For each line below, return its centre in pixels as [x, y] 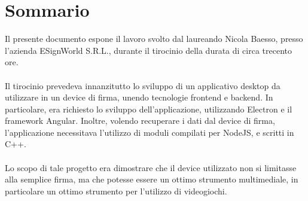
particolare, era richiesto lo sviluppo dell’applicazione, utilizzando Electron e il [149, 109]
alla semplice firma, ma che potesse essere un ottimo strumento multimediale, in [152, 179]
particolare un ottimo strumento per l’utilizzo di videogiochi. [116, 191]
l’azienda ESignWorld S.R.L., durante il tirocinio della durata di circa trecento [149, 50]
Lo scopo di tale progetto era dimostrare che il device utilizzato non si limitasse [151, 167]
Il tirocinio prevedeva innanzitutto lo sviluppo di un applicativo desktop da [143, 85]
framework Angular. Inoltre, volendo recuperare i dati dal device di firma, [140, 121]
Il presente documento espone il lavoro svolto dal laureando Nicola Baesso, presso [154, 39]
